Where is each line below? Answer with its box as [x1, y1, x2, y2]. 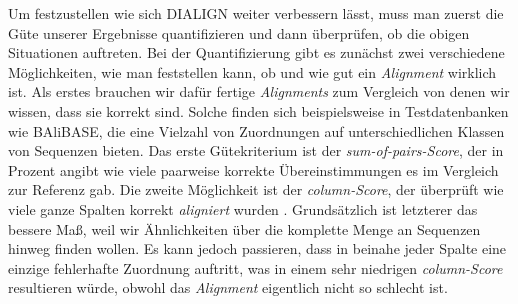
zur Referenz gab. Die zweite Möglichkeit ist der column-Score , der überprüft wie [8, 179, 504, 200]
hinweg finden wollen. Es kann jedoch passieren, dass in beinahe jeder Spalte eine [8, 238, 507, 259]
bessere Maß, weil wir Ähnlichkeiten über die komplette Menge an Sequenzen [8, 218, 481, 239]
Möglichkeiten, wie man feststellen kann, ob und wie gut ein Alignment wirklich [8, 61, 497, 82]
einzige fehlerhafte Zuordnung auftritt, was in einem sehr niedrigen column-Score [8, 257, 503, 278]
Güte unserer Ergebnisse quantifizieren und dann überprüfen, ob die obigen [8, 22, 470, 43]
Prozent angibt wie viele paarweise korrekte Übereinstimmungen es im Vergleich [8, 159, 499, 180]
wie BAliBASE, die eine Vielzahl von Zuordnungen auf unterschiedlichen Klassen [8, 120, 505, 141]
